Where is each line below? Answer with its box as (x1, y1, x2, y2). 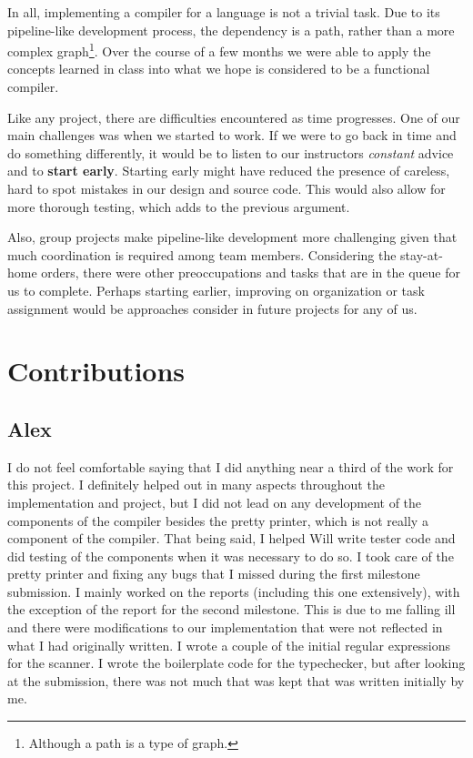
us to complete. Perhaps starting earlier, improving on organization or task (7, 280, 425, 299)
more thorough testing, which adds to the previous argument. (7, 197, 350, 216)
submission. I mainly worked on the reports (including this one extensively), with (7, 581, 460, 601)
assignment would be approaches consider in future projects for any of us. (7, 298, 418, 318)
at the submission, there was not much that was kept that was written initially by (7, 671, 465, 690)
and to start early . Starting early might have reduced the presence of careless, (7, 161, 450, 180)
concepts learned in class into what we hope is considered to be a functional (7, 59, 430, 78)
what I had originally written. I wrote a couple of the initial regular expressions (7, 635, 450, 654)
